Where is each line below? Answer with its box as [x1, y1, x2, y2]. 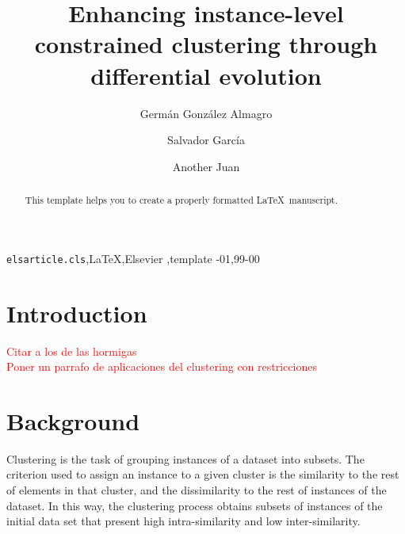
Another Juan [172, 158, 240, 174]
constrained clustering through [34, 28, 378, 60]
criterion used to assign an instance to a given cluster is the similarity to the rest [6, 466, 399, 483]
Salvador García [167, 132, 245, 148]
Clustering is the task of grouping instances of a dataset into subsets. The [6, 450, 365, 467]
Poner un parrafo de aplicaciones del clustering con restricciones [6, 358, 317, 375]
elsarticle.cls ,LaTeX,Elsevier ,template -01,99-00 [6, 250, 260, 266]
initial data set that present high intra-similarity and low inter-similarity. [6, 513, 361, 529]
